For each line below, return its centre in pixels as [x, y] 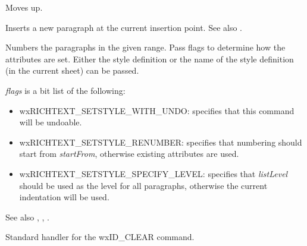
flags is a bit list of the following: [65, 90]
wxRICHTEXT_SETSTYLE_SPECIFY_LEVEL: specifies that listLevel [153, 173]
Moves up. [24, 7]
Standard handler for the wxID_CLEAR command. [100, 237]
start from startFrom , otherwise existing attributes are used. [129, 154]
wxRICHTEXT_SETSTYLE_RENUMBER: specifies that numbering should [161, 142]
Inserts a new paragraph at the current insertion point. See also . [124, 27]
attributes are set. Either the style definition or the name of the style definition [150, 59]
